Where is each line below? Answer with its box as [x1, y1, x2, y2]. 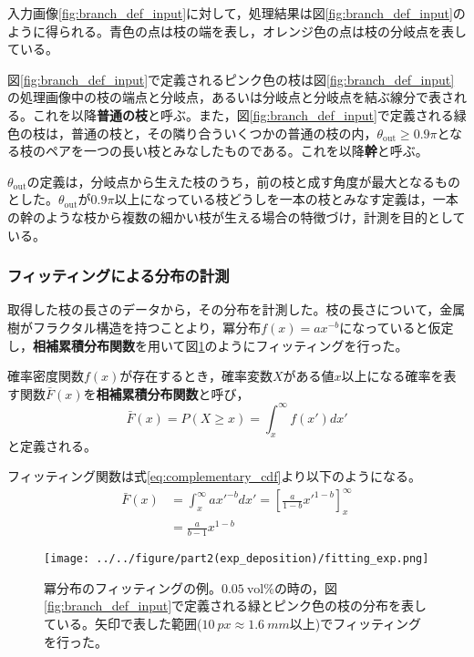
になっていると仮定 [339, 317, 454, 336]
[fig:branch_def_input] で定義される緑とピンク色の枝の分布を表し [44, 596, 428, 615]
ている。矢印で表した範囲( [44, 613, 202, 632]
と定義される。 [7, 436, 97, 455]
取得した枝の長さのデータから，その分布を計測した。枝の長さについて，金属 [7, 300, 466, 319]
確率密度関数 [7, 366, 84, 385]
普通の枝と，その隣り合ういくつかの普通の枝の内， [70, 123, 377, 142]
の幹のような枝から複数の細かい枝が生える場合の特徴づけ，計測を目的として [7, 207, 466, 226]
